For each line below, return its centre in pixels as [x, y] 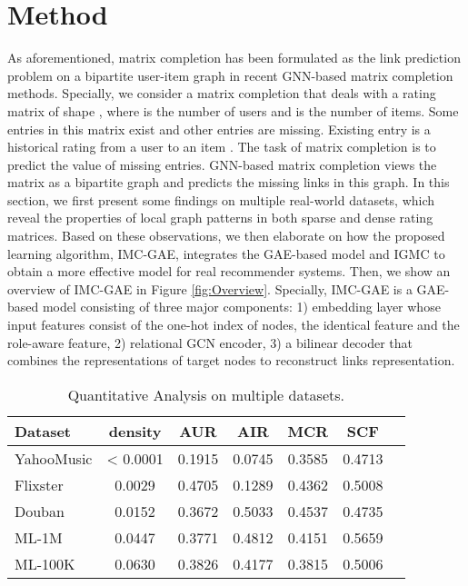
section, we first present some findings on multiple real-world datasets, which [221, 199]
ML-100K [45, 563]
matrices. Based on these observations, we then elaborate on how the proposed [226, 236]
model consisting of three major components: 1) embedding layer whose [241, 307]
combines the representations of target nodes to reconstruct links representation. [231, 360]
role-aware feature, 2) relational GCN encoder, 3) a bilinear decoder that [210, 342]
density [135, 431]
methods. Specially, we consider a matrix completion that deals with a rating [222, 93]
